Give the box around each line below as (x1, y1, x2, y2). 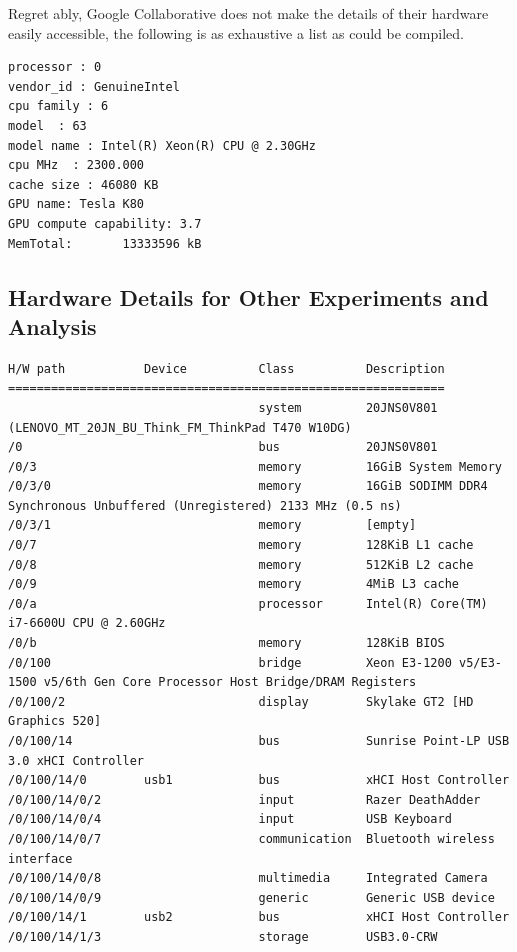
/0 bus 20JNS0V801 (8, 440, 438, 455)
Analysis (8, 310, 97, 341)
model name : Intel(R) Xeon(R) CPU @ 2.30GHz (8, 138, 316, 153)
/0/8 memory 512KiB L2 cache (8, 557, 474, 572)
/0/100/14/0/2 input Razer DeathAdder (8, 792, 481, 807)
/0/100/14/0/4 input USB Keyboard (8, 812, 452, 827)
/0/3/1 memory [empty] (8, 518, 417, 533)
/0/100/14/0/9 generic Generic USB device (8, 890, 495, 905)
